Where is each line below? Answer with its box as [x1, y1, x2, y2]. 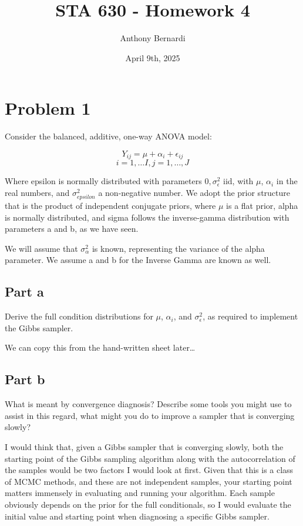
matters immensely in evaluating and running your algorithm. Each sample [5, 487, 275, 499]
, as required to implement [203, 310, 298, 322]
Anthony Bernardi [120, 32, 186, 44]
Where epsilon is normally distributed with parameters [5, 175, 202, 187]
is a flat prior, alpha [226, 199, 298, 212]
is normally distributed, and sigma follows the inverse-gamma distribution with [5, 211, 289, 223]
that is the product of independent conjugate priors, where [5, 199, 216, 212]
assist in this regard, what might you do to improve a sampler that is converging [5, 409, 295, 421]
